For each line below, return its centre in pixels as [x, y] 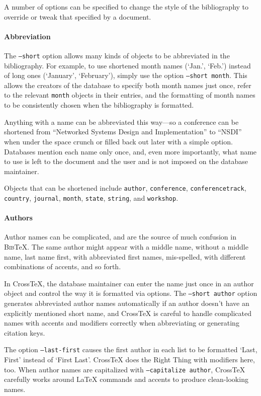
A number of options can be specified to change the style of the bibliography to [126, 7]
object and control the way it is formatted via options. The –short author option [131, 293]
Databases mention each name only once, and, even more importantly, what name [130, 151]
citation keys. [25, 332]
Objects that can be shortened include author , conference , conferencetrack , [125, 188]
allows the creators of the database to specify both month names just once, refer [128, 85]
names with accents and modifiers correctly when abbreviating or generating [122, 323]
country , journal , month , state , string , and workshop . [91, 197]
